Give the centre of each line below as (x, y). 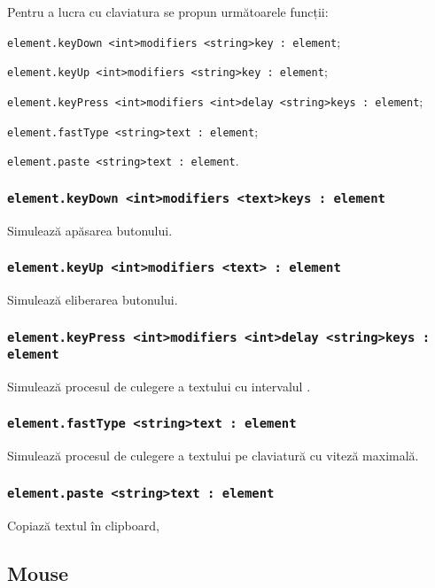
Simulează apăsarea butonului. (90, 230)
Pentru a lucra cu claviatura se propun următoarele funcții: (168, 12)
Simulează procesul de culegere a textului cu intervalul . (159, 386)
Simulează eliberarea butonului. (93, 300)
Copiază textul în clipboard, (83, 525)
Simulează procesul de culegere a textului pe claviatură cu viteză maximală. (213, 456)
